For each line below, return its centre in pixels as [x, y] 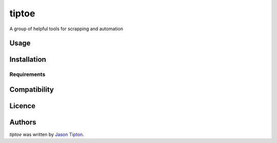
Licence [23, 106]
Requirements [27, 74]
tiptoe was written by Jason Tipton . [47, 135]
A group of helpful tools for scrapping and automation [66, 29]
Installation [28, 60]
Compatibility [32, 89]
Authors [23, 122]
